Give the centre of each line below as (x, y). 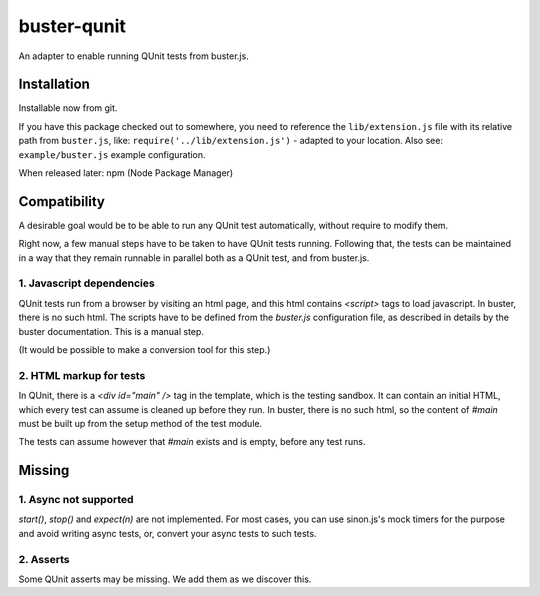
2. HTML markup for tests (82, 375)
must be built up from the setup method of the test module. (140, 423)
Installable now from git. (68, 108)
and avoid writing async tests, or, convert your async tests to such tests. (167, 533)
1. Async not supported (76, 500)
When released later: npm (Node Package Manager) (126, 173)
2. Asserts (44, 559)
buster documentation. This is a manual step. (111, 331)
